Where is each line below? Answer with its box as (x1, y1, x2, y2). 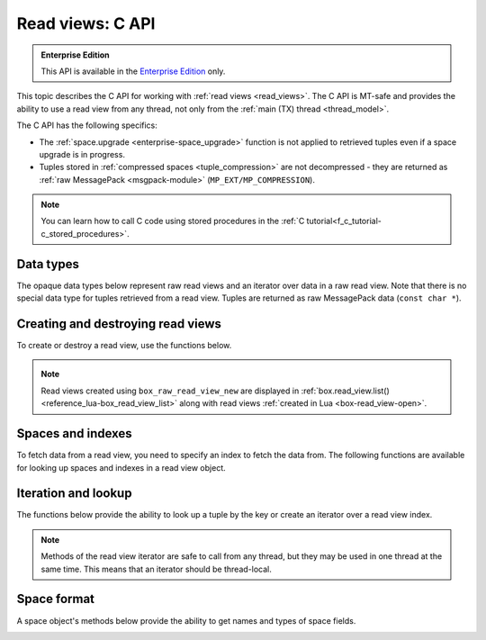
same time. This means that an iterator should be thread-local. (40, 563, 272, 574)
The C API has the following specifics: (16, 120, 157, 131)
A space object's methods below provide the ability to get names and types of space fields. (16, 615, 356, 626)
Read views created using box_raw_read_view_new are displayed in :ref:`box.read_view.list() (40, 385, 391, 396)
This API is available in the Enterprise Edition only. (40, 66, 226, 77)
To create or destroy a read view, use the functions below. (16, 340, 232, 351)
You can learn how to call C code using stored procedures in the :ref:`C (40, 216, 305, 227)
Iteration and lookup (16, 486, 132, 501)
